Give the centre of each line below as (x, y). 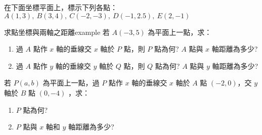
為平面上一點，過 (71, 83)
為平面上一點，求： (180, 32)
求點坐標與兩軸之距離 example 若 (57, 32)
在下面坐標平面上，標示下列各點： (61, 7)
